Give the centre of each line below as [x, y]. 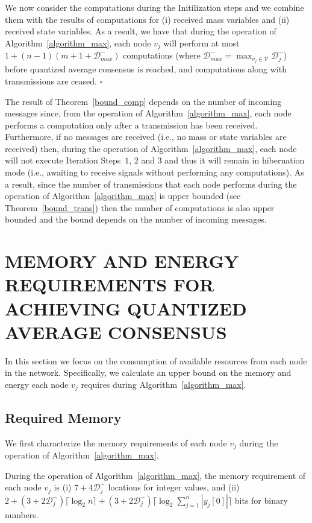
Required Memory [63, 417]
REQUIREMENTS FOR [110, 284]
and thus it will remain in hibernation [235, 160]
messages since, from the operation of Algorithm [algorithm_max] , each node [148, 113]
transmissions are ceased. [51, 81]
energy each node [37, 384]
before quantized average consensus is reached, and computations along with [146, 69]
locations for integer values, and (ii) [174, 487]
